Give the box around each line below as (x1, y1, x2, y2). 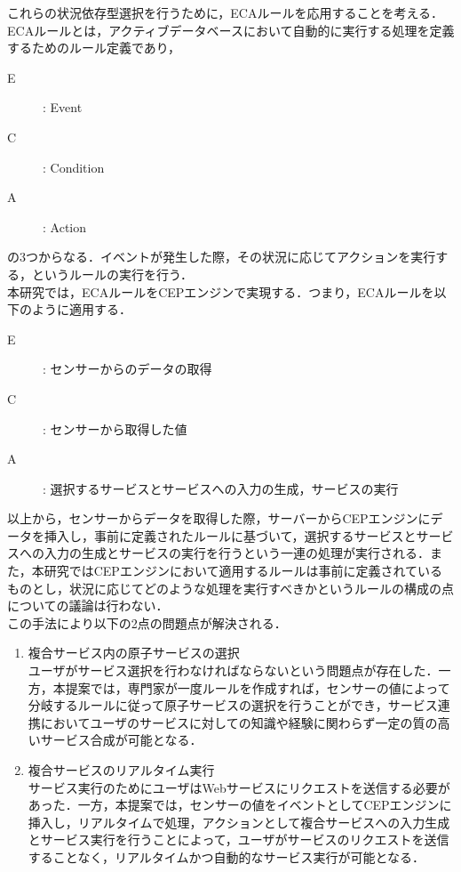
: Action (43, 217, 86, 236)
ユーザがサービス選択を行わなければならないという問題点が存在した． (28, 661, 439, 680)
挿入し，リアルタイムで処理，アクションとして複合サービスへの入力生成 (28, 812, 450, 831)
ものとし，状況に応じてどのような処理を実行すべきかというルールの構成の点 (7, 578, 455, 597)
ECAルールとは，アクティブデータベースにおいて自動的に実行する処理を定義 (7, 20, 455, 39)
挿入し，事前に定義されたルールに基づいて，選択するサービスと (44, 526, 417, 545)
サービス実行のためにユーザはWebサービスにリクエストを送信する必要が (28, 778, 450, 796)
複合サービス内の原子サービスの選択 (28, 643, 240, 662)
